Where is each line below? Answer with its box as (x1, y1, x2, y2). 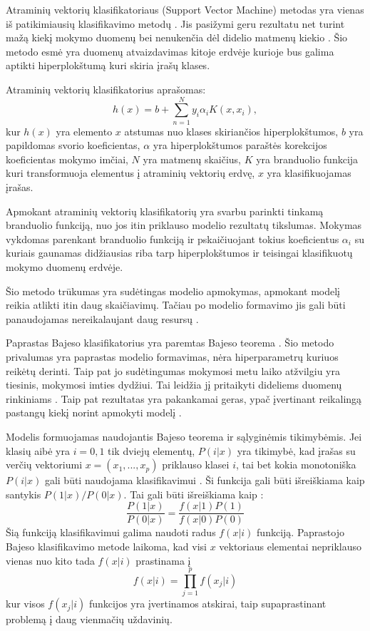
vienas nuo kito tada (6, 553, 95, 568)
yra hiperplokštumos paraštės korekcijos (153, 138, 327, 153)
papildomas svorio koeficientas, (6, 138, 140, 153)
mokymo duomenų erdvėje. (6, 260, 123, 275)
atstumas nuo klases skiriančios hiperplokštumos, (124, 123, 339, 138)
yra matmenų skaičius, (143, 151, 241, 166)
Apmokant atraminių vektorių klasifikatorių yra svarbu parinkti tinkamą (6, 203, 324, 218)
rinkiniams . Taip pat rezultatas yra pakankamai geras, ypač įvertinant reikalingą (6, 391, 362, 406)
